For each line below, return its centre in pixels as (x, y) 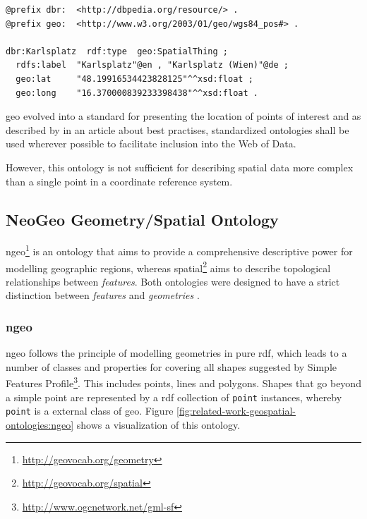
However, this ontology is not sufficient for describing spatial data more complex (180, 167)
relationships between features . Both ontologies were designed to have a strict (173, 281)
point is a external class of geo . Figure (90, 411)
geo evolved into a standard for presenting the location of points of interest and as (183, 116)
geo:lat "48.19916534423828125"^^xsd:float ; (134, 79)
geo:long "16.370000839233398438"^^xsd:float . (137, 93)
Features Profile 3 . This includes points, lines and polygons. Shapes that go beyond (183, 382)
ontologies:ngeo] (40, 424)
